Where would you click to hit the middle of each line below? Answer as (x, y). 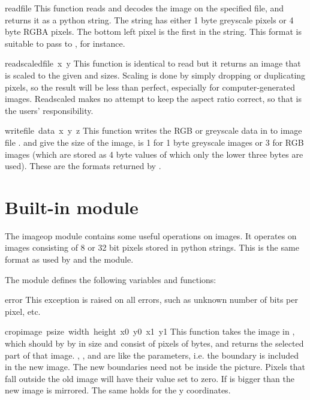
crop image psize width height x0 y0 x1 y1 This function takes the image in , (150, 331)
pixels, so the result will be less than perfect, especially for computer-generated (150, 87)
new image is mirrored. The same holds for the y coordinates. (118, 390)
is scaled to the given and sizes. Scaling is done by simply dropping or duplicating (155, 75)
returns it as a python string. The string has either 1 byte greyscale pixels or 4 (149, 19)
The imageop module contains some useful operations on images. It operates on (151, 235)
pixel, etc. (23, 311)
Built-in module (72, 207)
